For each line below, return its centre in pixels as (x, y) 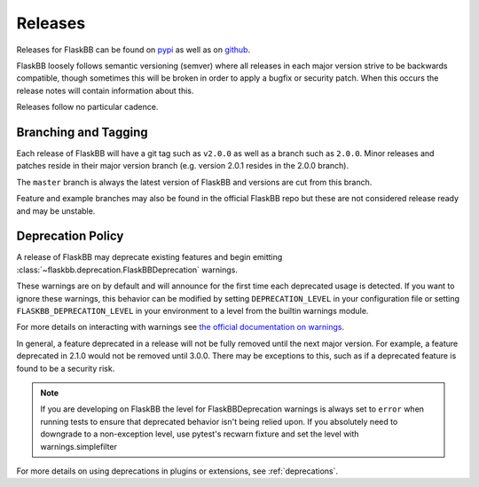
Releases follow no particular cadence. (87, 107)
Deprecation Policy (70, 236)
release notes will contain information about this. (105, 90)
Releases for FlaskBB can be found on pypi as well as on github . (133, 50)
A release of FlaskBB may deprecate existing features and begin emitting (149, 257)
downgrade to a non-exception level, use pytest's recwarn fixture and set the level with (200, 434)
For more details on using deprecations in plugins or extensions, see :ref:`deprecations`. (177, 471)
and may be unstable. (56, 211)
